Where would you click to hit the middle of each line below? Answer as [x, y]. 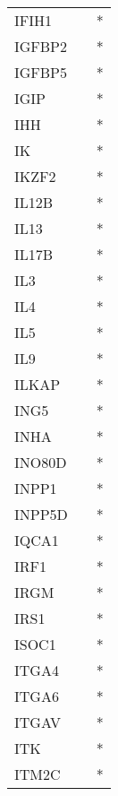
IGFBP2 [41, 46]
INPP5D [41, 514]
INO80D [41, 462]
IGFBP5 [41, 72]
